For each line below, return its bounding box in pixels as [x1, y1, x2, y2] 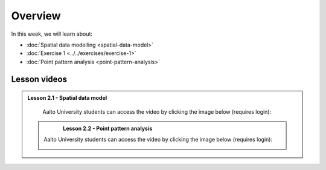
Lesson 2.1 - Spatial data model [27, 94, 107, 102]
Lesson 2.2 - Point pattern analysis [63, 125, 153, 132]
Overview [11, 9, 61, 22]
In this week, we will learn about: [11, 30, 93, 38]
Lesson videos [11, 74, 68, 84]
